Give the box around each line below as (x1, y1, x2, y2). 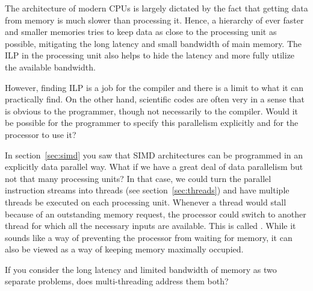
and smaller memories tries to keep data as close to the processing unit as (5, 25, 277, 38)
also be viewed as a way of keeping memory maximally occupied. (5, 243, 244, 255)
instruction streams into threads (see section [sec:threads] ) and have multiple (5, 184, 290, 196)
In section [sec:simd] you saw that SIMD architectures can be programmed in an (5, 148, 303, 161)
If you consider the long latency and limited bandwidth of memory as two (5, 263, 277, 275)
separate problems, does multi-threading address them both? (5, 275, 229, 287)
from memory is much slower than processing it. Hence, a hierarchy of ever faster (5, 13, 304, 26)
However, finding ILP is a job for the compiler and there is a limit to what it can (5, 81, 304, 93)
